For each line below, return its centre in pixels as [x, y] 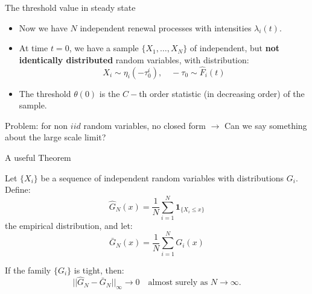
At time [33, 48]
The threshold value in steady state [70, 7]
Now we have [43, 27]
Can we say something [266, 125]
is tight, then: [99, 270]
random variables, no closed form [145, 125]
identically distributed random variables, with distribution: [134, 59]
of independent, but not [234, 48]
